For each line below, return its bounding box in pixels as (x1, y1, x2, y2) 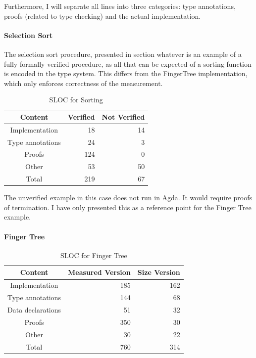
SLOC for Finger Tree (60, 250, 127, 260)
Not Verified (102, 111, 145, 122)
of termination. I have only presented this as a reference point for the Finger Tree (4, 202, 252, 212)
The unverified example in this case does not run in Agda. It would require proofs (4, 192, 253, 203)
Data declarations (7, 304, 61, 314)
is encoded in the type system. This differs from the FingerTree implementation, (4, 68, 248, 79)
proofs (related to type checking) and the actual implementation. (4, 10, 201, 21)
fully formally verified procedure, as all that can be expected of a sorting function (4, 58, 252, 69)
